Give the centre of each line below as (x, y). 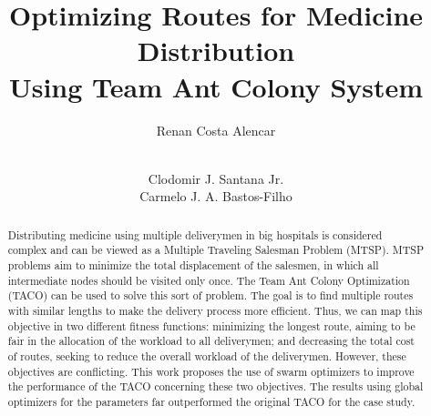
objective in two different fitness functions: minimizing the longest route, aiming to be (211, 325)
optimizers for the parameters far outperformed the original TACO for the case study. (211, 401)
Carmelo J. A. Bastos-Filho (216, 196)
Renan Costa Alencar (216, 130)
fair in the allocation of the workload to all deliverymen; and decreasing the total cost (211, 341)
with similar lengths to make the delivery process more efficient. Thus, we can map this (215, 310)
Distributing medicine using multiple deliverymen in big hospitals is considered (195, 234)
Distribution (216, 51)
